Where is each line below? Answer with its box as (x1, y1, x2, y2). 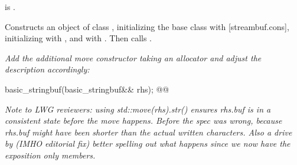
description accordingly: (5, 63, 90, 75)
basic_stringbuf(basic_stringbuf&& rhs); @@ (5, 82, 169, 95)
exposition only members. (5, 148, 96, 161)
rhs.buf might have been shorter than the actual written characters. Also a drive (5, 126, 292, 138)
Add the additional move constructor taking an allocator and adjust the (5, 51, 262, 64)
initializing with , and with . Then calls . (5, 32, 152, 44)
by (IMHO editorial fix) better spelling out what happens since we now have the (5, 137, 291, 150)
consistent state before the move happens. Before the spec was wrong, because (5, 114, 282, 127)
